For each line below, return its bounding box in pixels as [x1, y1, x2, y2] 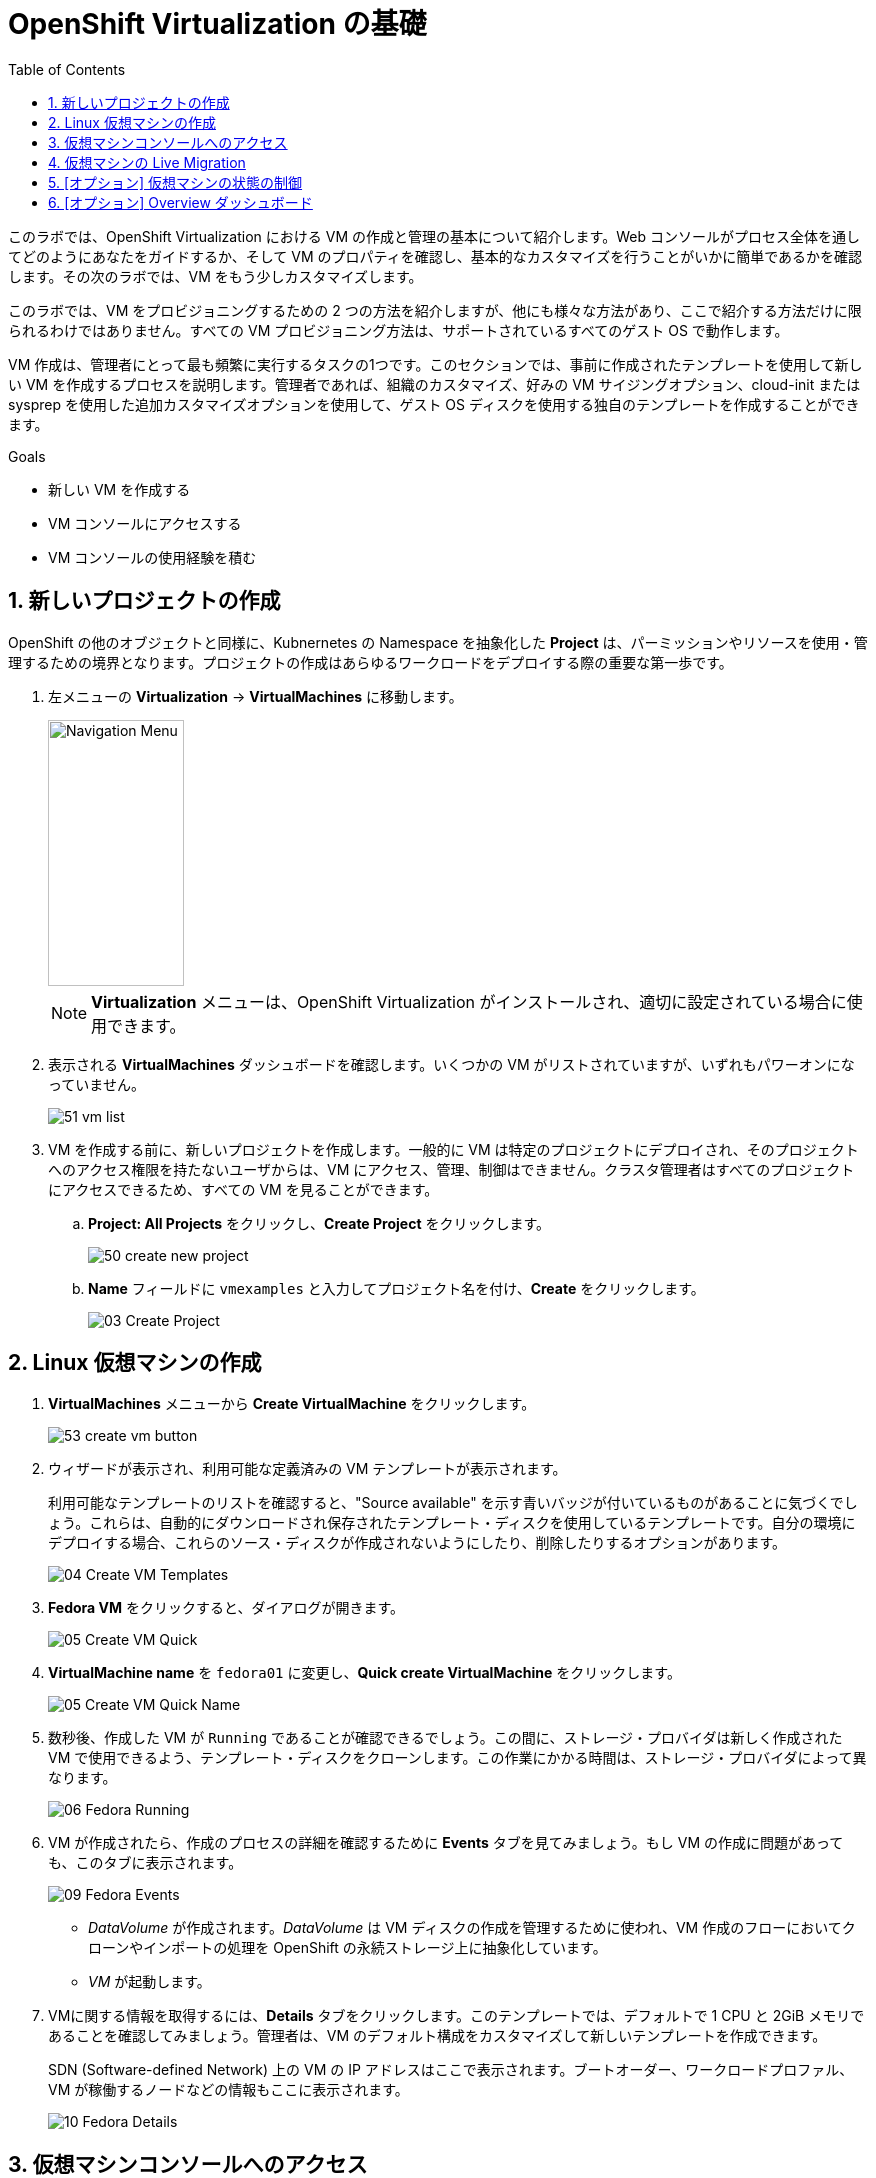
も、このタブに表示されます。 [48, 1854, 243, 1872]
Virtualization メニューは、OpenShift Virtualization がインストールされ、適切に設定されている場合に [91, 991, 847, 1012]
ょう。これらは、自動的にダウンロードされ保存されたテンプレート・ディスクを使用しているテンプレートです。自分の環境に [48, 1514, 856, 1532]
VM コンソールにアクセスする [48, 514, 242, 532]
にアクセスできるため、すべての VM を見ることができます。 [48, 1180, 439, 1198]
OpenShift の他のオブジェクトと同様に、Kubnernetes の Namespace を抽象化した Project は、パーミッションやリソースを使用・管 [8, 633, 868, 651]
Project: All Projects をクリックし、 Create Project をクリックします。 [88, 1214, 551, 1232]
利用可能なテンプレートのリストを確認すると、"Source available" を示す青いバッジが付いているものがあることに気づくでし [48, 1494, 858, 1512]
